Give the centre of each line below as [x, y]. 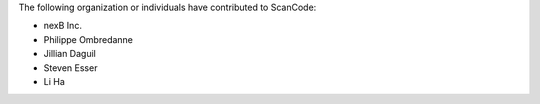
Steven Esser [70, 67]
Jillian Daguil [70, 54]
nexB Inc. [62, 26]
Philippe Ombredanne [88, 39]
